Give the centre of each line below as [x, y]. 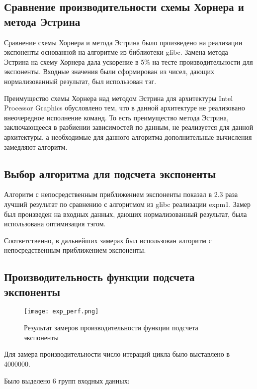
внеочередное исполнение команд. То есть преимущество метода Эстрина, [116, 117]
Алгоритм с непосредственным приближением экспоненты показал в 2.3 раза [121, 194]
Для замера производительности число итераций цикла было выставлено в [117, 354]
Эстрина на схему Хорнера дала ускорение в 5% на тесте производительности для [128, 61]
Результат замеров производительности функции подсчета [111, 328]
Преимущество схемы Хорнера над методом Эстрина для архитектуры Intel [119, 98]
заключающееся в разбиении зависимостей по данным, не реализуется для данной [129, 127]
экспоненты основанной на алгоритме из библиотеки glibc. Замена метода [116, 52]
